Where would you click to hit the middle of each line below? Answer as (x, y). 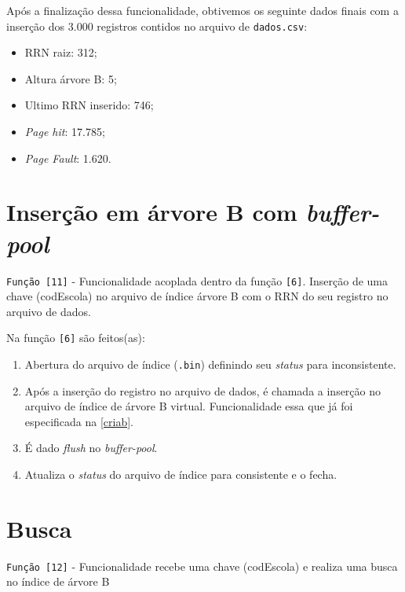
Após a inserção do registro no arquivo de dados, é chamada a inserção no (203, 390)
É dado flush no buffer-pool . (91, 448)
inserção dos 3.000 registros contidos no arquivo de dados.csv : (157, 26)
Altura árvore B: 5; (71, 78)
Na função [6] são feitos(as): (76, 338)
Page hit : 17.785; (65, 132)
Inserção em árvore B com (152, 212)
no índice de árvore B (58, 581)
